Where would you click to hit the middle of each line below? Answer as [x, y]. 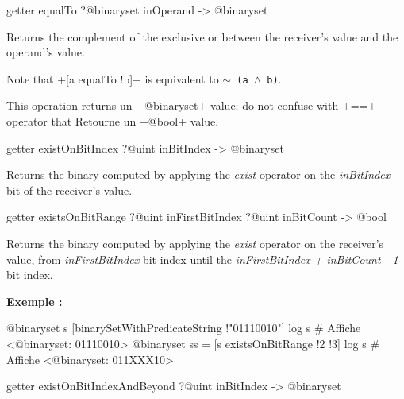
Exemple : [35, 301]
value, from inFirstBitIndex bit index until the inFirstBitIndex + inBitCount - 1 [202, 259]
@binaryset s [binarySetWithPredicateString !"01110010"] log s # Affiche [184, 328]
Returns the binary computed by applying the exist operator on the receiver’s [195, 243]
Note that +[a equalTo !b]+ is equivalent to [113, 78]
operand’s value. [46, 52]
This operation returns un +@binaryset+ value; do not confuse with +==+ [192, 105]
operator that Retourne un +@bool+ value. [113, 121]
